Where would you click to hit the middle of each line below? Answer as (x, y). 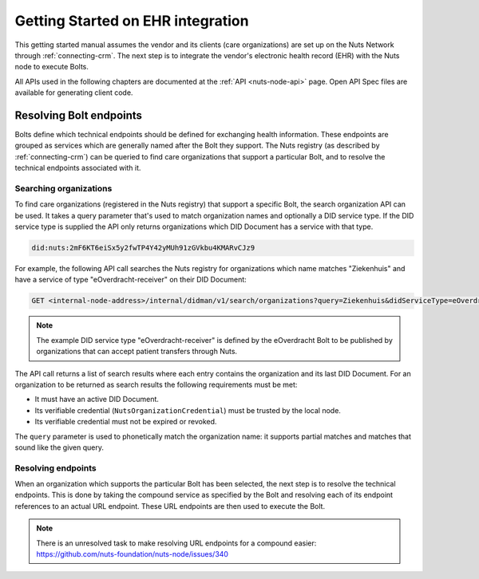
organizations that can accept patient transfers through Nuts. (137, 352)
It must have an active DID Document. (97, 400)
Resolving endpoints (55, 468)
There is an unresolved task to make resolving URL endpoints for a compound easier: (176, 543)
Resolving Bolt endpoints (79, 115)
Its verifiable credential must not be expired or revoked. (126, 422)
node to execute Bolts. (52, 67)
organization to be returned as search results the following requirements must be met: (156, 384)
